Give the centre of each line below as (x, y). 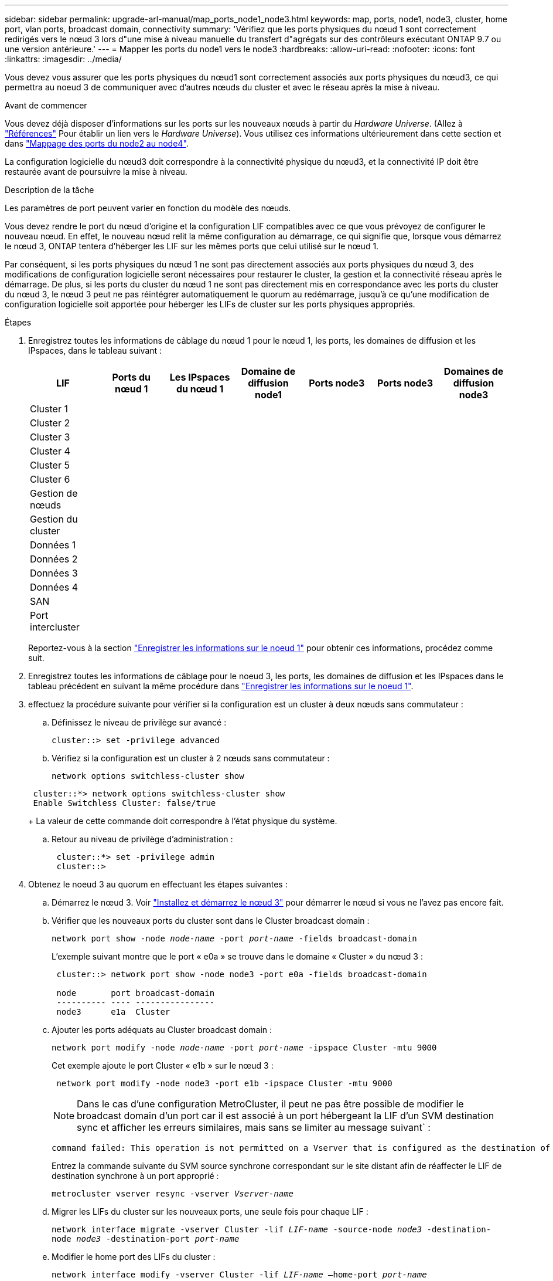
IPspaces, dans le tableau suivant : (95, 350)
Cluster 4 (50, 451)
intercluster (55, 627)
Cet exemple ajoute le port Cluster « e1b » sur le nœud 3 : (163, 1065)
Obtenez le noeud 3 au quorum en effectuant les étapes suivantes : (158, 884)
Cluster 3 (50, 437)
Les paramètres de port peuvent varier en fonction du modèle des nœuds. (148, 208)
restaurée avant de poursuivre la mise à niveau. (96, 172)
